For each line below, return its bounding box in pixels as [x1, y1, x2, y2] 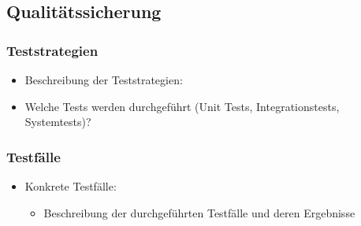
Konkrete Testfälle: [24, 178, 117, 194]
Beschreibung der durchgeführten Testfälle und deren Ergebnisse [43, 204, 355, 220]
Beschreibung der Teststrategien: [24, 72, 183, 87]
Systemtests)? [24, 113, 91, 130]
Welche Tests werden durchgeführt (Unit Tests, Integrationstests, [24, 98, 340, 114]
